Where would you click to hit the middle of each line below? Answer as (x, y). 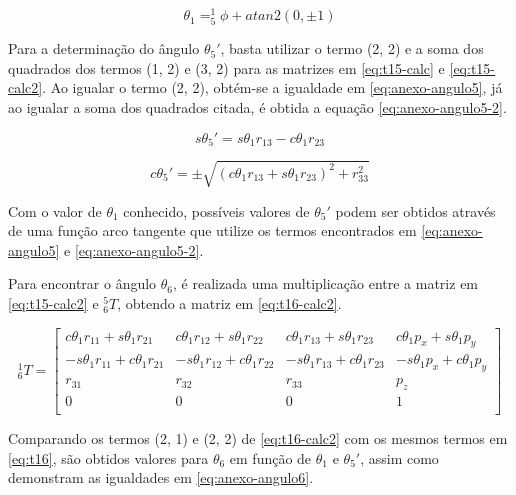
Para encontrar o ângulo (82, 283)
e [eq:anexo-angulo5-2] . (134, 249)
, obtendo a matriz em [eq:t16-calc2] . (229, 302)
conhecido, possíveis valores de (216, 210)
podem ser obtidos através (415, 210)
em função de (270, 457)
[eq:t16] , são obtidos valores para (108, 457)
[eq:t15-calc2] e (53, 302)
